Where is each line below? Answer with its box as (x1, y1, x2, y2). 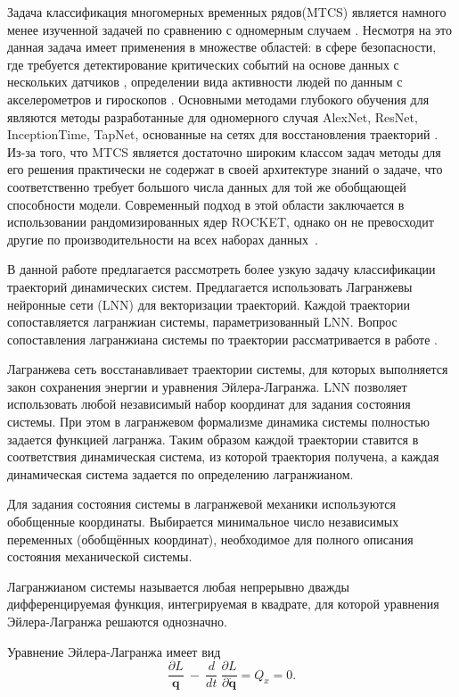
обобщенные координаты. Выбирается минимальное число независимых (7, 512, 399, 531)
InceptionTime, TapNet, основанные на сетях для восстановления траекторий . (7, 125, 439, 144)
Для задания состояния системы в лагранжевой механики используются (7, 494, 396, 513)
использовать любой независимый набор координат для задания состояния (7, 394, 411, 413)
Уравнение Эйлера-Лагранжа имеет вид (7, 642, 221, 660)
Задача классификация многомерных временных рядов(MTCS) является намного (7, 3, 447, 21)
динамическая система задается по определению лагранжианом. (7, 464, 354, 483)
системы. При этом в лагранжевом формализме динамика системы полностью (7, 412, 430, 431)
